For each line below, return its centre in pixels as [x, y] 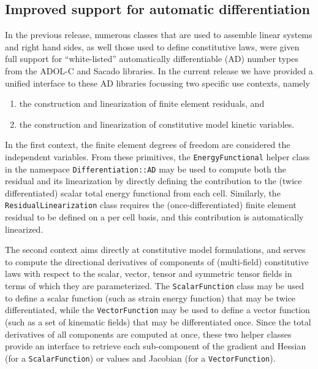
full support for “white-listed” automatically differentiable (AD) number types [152, 59]
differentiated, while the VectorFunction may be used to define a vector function [157, 310]
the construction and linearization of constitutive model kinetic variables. [157, 124]
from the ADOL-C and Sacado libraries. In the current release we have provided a [159, 70]
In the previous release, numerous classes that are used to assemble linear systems [159, 35]
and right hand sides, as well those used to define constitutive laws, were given [152, 46]
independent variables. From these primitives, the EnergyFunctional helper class [157, 156]
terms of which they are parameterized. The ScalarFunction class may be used [154, 286]
